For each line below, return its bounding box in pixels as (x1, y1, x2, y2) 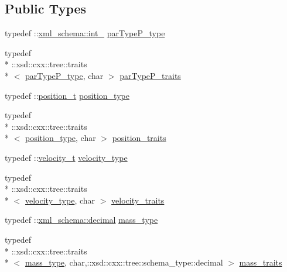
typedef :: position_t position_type (5, 89, 129, 101)
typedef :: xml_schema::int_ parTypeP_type (5, 27, 165, 39)
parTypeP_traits (119, 69, 181, 81)
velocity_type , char (25, 194, 95, 206)
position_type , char (25, 132, 96, 144)
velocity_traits (111, 194, 165, 206)
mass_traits (239, 256, 282, 268)
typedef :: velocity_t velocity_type (5, 151, 128, 163)
